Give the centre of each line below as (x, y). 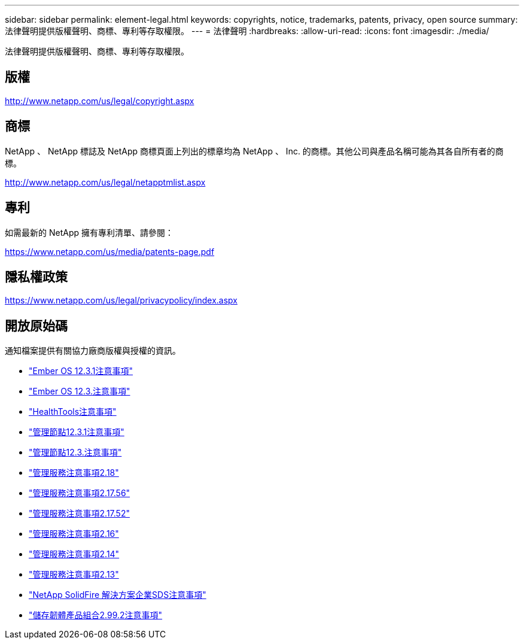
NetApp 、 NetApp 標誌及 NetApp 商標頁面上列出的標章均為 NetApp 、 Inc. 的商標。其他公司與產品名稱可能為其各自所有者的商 (254, 151)
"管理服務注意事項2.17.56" (80, 493)
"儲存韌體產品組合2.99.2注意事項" (96, 615)
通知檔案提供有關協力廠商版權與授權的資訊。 (93, 351)
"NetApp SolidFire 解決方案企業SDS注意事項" (118, 595)
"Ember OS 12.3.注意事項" (80, 391)
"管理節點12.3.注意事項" (75, 452)
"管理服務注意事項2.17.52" (79, 514)
